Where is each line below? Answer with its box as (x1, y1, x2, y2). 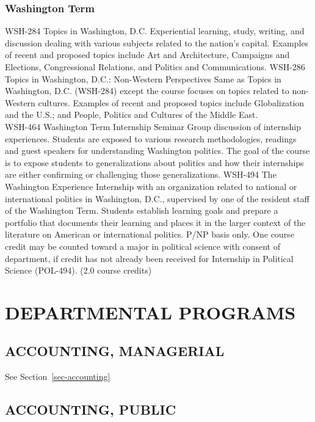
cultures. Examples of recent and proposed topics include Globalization (38, 96, 305, 109)
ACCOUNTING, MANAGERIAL (5, 341, 225, 360)
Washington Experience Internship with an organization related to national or (5, 180, 297, 192)
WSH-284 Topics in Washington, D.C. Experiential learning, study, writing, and (5, 24, 305, 37)
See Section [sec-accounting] (5, 370, 110, 383)
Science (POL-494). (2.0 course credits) (5, 264, 152, 277)
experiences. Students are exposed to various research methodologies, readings (5, 132, 297, 145)
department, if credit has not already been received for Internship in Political (5, 252, 294, 264)
